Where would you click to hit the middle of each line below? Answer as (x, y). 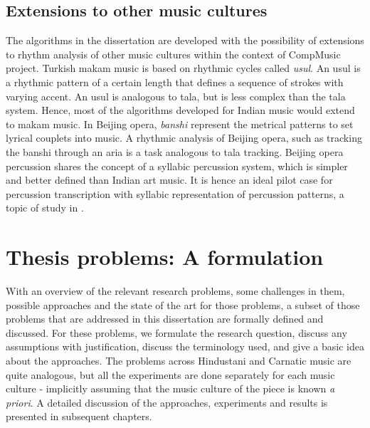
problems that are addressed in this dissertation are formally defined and (165, 319)
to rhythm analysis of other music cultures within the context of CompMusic (173, 54)
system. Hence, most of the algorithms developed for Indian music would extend (180, 110)
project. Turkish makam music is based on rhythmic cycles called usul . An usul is (183, 68)
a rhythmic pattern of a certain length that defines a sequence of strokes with (175, 82)
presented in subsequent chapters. (79, 416)
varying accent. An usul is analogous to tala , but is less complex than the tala (176, 96)
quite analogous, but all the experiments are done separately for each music (170, 374)
